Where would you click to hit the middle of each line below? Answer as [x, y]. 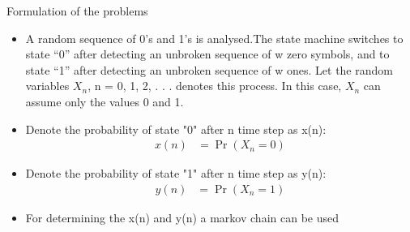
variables [47, 86]
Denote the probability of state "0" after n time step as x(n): [176, 129]
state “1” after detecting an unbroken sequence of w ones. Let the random [209, 69]
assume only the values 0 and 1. [105, 101]
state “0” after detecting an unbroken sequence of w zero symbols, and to [207, 54]
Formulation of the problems [77, 11]
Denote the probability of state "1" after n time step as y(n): [176, 173]
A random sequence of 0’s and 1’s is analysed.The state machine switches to [214, 38]
